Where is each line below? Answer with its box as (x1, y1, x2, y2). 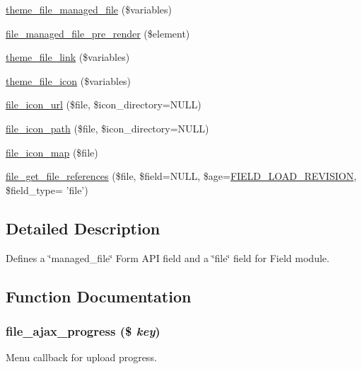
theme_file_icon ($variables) (6, 73, 132, 88)
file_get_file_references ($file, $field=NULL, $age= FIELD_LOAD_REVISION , (6, 169, 357, 183)
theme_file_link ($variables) (6, 50, 130, 64)
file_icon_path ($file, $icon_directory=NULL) (6, 120, 209, 135)
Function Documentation (6, 285, 192, 307)
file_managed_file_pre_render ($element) (6, 25, 190, 40)
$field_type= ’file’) (6, 182, 88, 197)
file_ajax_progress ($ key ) (6, 322, 160, 339)
